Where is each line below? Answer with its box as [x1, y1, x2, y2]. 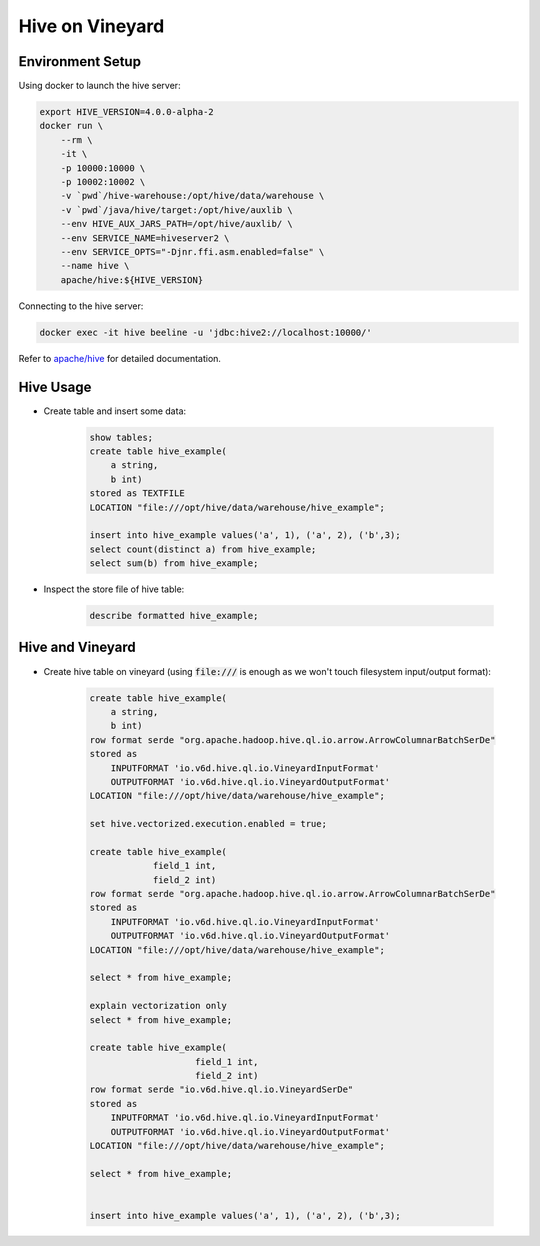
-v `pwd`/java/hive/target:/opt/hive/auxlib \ [60, 204, 294, 215]
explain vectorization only [89, 1000, 227, 1012]
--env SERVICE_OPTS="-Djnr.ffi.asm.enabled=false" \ [60, 246, 325, 257]
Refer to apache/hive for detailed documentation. [18, 352, 222, 364]
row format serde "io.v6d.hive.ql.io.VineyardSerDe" [89, 1084, 354, 1095]
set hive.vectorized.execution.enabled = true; [89, 818, 327, 830]
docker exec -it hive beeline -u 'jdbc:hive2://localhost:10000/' [39, 326, 372, 338]
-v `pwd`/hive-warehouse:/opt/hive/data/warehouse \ [60, 190, 325, 202]
